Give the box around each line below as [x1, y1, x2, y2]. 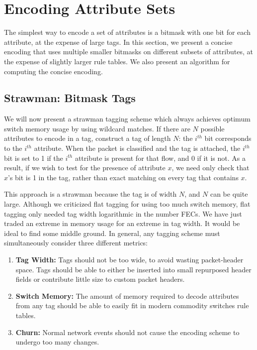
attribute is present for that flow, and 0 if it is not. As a [75, 152, 246, 163]
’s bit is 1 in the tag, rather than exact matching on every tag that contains [8, 172, 239, 182]
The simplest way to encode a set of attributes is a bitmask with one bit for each [4, 27, 251, 37]
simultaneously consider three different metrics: [4, 237, 148, 248]
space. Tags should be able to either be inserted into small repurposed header [15, 264, 252, 274]
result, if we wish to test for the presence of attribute [4, 162, 166, 173]
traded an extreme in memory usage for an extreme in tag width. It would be [4, 218, 240, 229]
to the [4, 143, 22, 153]
